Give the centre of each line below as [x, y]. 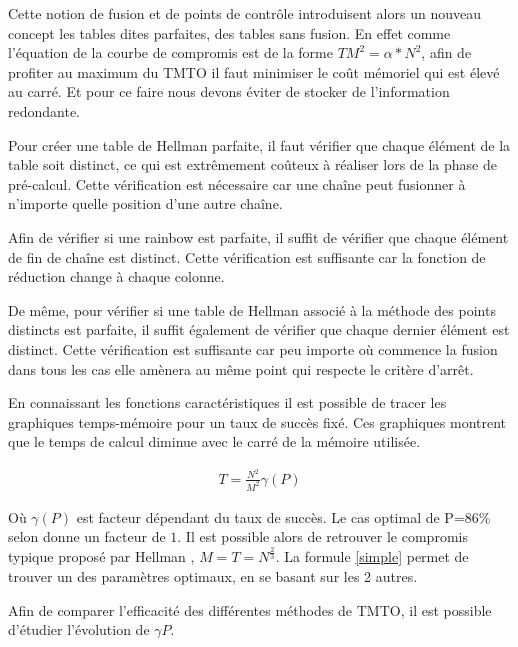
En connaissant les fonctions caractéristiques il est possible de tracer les [227, 402]
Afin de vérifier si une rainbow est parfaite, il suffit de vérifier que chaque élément [258, 236]
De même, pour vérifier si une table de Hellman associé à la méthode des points [252, 309]
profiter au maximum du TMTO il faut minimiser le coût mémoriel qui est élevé [254, 71]
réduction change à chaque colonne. [116, 276]
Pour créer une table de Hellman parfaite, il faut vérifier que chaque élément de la [259, 144]
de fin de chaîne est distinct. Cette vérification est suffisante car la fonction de [247, 256]
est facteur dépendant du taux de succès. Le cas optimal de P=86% [283, 516]
